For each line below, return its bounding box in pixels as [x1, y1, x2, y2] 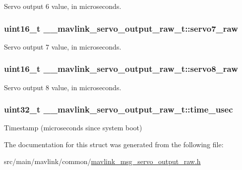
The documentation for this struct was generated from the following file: [4, 139, 224, 150]
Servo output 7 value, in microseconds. [4, 41, 121, 52]
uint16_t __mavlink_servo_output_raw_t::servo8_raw [4, 62, 238, 75]
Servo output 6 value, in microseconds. [4, 1, 121, 11]
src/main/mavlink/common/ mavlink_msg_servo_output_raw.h [4, 156, 201, 166]
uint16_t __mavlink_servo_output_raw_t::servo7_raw [4, 22, 238, 34]
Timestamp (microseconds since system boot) [4, 122, 142, 133]
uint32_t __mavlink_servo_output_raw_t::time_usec [4, 103, 233, 115]
